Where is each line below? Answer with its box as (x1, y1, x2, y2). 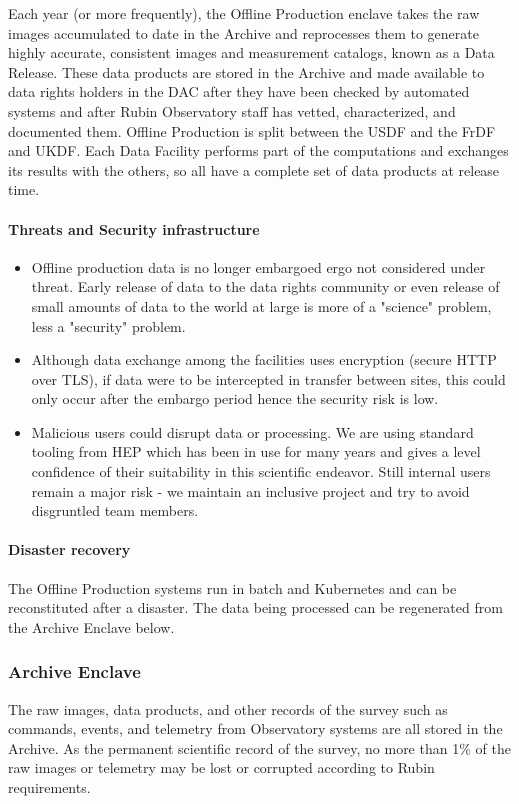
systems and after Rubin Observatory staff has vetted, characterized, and (8, 100, 456, 121)
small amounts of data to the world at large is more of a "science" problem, (31, 295, 492, 316)
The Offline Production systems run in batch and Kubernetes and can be (8, 577, 457, 598)
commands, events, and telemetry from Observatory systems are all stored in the (8, 718, 503, 739)
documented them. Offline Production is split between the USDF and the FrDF (8, 120, 496, 141)
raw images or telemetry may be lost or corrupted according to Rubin (8, 757, 435, 778)
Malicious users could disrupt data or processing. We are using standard (31, 421, 474, 442)
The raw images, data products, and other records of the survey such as (8, 698, 448, 719)
